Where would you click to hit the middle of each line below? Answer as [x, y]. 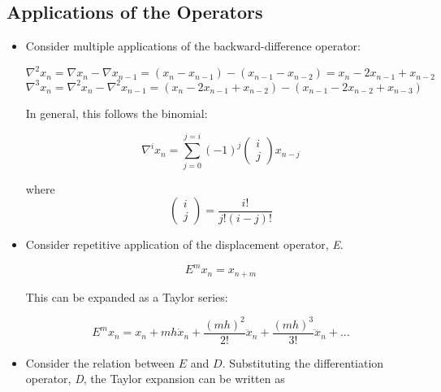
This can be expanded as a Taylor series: [127, 296]
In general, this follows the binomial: [117, 113]
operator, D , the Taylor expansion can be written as [155, 379]
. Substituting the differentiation [303, 362]
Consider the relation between [100, 362]
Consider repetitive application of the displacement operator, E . [184, 244]
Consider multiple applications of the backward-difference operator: [193, 46]
